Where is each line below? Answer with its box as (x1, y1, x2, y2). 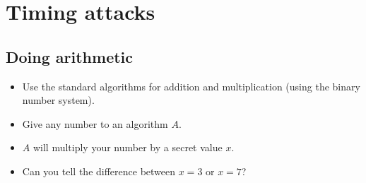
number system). (22, 93, 95, 107)
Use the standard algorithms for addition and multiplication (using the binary (22, 78, 360, 93)
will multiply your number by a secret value (33, 140, 223, 155)
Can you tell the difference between (22, 163, 176, 178)
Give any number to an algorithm (22, 116, 168, 131)
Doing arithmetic (6, 45, 134, 67)
